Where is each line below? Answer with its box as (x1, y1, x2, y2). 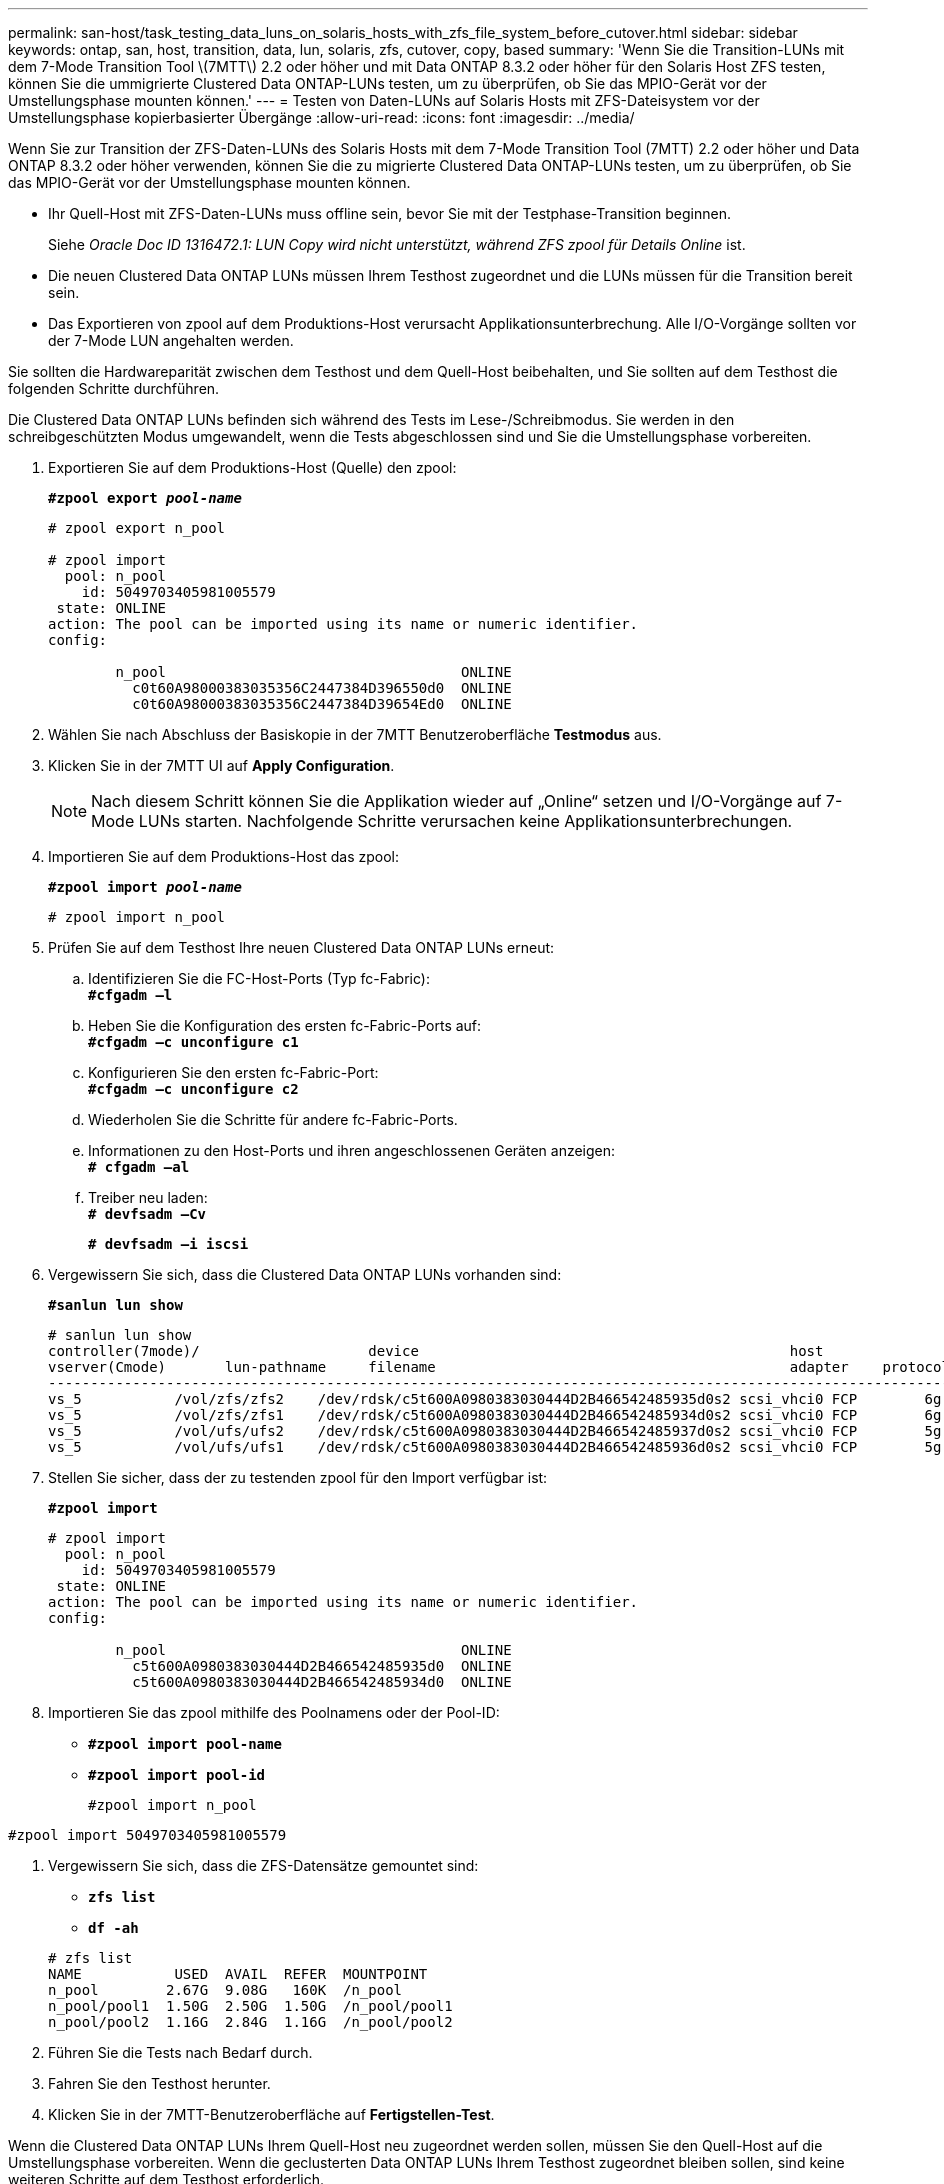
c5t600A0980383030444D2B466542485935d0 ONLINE (132, 1658, 512, 1674)
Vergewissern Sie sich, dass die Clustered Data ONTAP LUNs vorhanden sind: (48, 1266, 562, 1283)
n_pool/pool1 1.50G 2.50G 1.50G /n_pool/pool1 (48, 1998, 453, 2014)
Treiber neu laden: (88, 1189, 208, 1206)
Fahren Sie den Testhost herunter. (48, 2075, 271, 2092)
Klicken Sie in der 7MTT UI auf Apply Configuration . (48, 757, 395, 774)
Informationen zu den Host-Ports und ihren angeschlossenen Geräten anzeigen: (88, 1142, 616, 1159)
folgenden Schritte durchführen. (8, 380, 220, 397)
